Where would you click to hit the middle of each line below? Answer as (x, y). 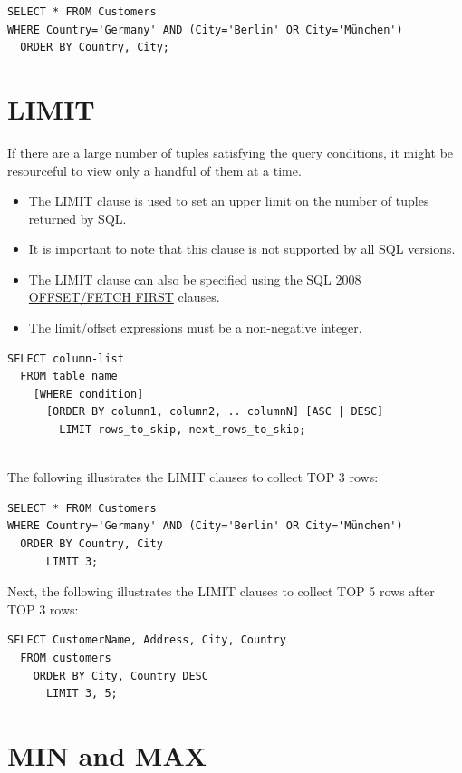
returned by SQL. (77, 218)
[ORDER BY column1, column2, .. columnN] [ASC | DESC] (215, 412)
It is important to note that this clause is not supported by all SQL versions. (242, 249)
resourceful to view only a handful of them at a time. (154, 170)
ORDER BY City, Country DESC (120, 676)
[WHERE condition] (88, 394)
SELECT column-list (66, 358)
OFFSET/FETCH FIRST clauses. (124, 297)
